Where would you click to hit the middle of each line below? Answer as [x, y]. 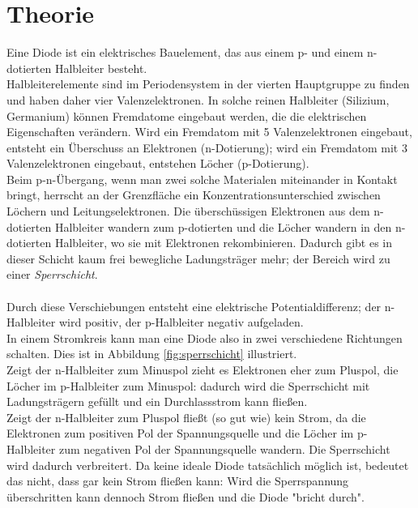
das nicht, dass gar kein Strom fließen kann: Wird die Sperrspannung [178, 481]
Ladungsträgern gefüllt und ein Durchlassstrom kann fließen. [157, 401]
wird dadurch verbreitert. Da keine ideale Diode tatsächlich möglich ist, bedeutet [208, 465]
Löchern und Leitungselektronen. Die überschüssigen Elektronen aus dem [188, 211]
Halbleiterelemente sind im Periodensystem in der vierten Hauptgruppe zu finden [208, 84]
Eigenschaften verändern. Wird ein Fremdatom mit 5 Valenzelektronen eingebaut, [209, 132]
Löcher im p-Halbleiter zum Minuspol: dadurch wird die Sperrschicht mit [188, 385]
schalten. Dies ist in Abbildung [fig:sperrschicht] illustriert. [152, 354]
